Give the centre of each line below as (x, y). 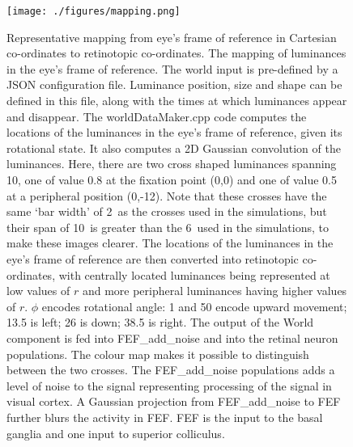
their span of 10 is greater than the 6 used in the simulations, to (168, 227)
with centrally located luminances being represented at (194, 274)
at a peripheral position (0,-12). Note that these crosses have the (167, 195)
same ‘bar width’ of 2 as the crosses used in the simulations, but (167, 211)
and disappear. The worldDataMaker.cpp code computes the (157, 116)
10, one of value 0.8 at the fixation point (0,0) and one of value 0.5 (172, 179)
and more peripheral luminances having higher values (215, 291)
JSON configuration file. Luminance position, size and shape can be (174, 84)
